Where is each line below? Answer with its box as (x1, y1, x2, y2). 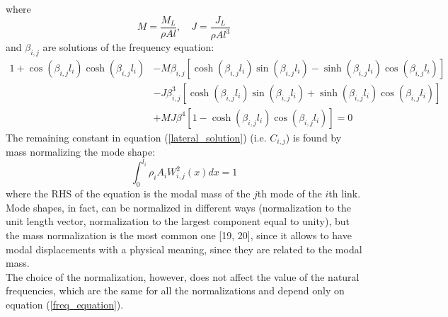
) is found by (285, 129, 342, 144)
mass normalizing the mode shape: (6, 144, 156, 159)
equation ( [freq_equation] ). (6, 296, 124, 311)
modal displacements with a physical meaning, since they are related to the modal (6, 241, 362, 256)
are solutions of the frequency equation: (42, 40, 214, 54)
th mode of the (257, 186, 322, 201)
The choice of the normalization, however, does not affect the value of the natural (6, 269, 360, 284)
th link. (328, 186, 361, 201)
